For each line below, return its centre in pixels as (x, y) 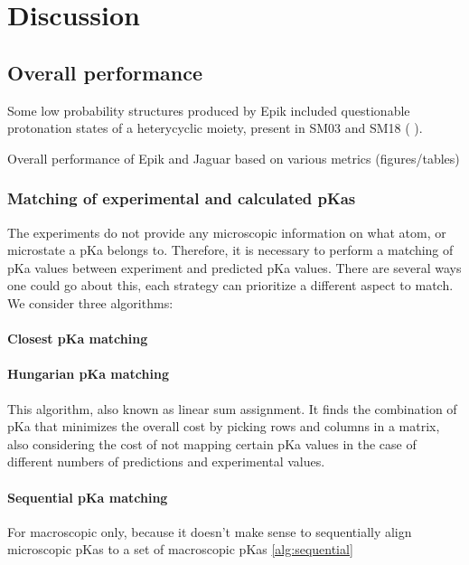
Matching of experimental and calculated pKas (182, 198)
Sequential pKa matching (88, 497)
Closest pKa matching (78, 339)
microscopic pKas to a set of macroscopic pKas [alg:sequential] (180, 549)
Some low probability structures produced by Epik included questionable (209, 110)
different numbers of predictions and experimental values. (166, 461)
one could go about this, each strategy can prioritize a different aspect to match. (230, 285)
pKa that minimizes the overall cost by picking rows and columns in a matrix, (224, 426)
